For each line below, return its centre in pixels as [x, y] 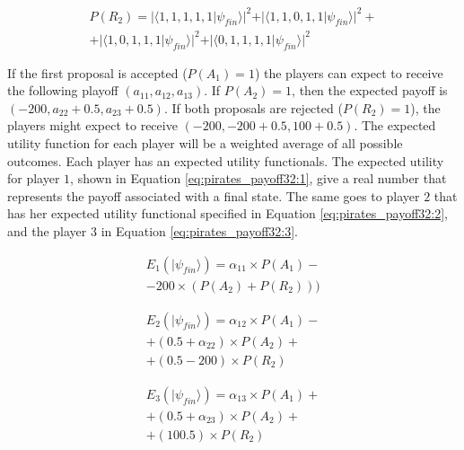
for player [34, 178]
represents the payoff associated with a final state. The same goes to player [214, 195]
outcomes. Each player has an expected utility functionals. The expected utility [226, 160]
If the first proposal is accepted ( [97, 72]
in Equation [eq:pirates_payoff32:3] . [199, 231]
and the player [47, 231]
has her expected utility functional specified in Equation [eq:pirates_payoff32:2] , [228, 213]
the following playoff [63, 90]
